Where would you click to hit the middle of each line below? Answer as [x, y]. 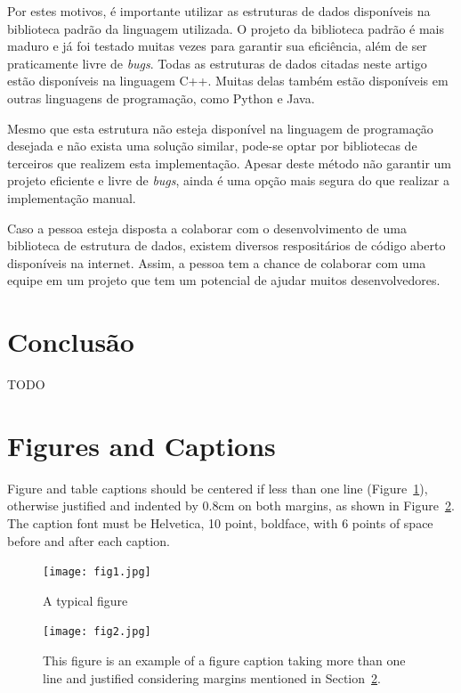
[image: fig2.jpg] [97, 632]
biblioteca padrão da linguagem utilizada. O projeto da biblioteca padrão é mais [226, 28]
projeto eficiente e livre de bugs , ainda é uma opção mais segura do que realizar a [228, 180]
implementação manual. [72, 197]
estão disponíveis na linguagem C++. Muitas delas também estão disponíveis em [228, 81]
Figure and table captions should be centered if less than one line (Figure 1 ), [218, 488]
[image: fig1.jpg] [97, 572]
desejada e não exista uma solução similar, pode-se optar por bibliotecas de [212, 146]
